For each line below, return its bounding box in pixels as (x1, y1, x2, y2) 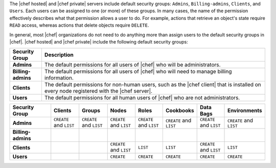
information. (44, 74, 74, 81)
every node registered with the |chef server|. (44, 88, 153, 95)
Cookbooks (165, 107, 194, 114)
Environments (227, 107, 263, 114)
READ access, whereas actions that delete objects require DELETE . (9, 22, 149, 28)
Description (44, 51, 74, 58)
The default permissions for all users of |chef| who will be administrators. (44, 61, 221, 69)
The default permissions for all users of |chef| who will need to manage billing (44, 68, 232, 75)
